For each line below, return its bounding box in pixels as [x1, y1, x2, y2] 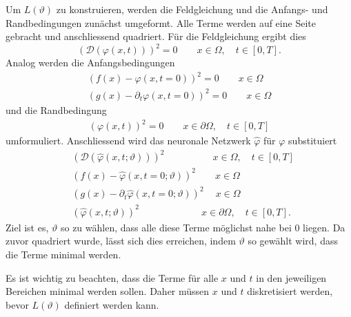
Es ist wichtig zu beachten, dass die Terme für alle [6, 270, 219, 285]
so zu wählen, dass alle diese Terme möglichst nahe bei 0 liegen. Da [60, 220, 345, 234]
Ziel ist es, [6, 220, 49, 234]
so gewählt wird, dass [248, 233, 338, 248]
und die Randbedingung [6, 102, 107, 117]
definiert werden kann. [64, 297, 159, 311]
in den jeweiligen [256, 270, 327, 285]
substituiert [288, 133, 337, 148]
